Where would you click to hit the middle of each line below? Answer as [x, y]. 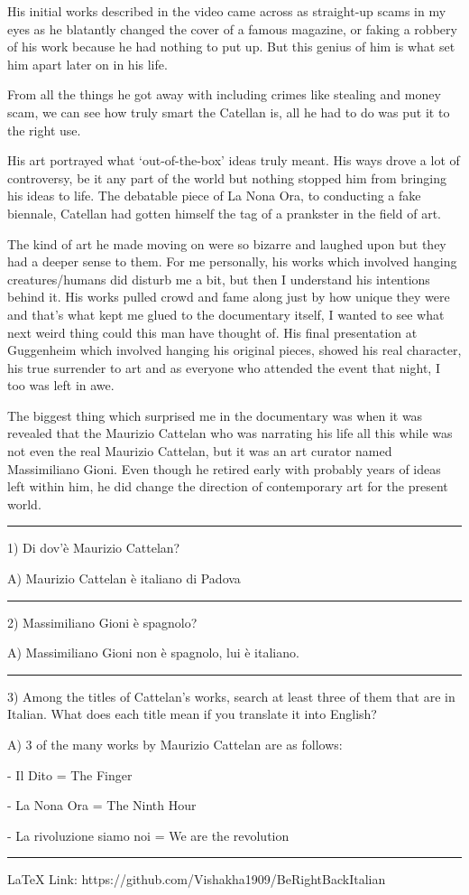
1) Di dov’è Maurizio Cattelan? [94, 548]
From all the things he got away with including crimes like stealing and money [224, 94]
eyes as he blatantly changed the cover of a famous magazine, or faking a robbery [232, 28]
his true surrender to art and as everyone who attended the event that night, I [224, 367]
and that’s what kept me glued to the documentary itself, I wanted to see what [226, 314]
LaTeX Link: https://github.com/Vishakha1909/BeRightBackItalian [197, 879]
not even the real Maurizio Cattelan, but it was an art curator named [200, 451]
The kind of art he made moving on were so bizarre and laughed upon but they [227, 243]
